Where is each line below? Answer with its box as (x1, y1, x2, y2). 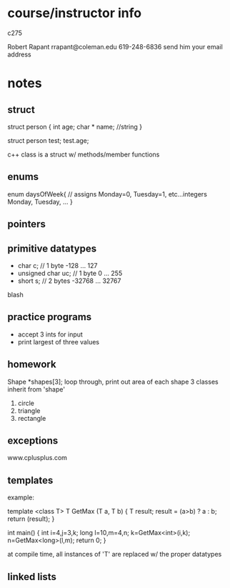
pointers (7, 218, 46, 230)
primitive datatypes (7, 242, 97, 254)
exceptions (7, 434, 59, 447)
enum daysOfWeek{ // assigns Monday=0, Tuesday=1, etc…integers (7, 189, 207, 198)
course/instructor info (7, 5, 141, 21)
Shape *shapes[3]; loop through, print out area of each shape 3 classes (7, 377, 219, 386)
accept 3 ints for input (17, 330, 84, 339)
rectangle (17, 414, 46, 422)
